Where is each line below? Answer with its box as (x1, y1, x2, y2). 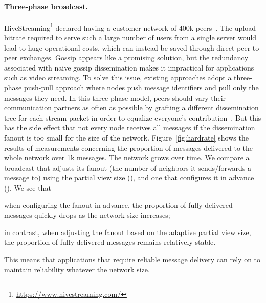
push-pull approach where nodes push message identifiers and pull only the (24, 82, 259, 93)
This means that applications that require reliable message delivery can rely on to (4, 253, 261, 264)
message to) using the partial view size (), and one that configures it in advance (4, 172, 254, 183)
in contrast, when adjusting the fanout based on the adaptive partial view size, (4, 226, 251, 237)
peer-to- (237, 42, 261, 53)
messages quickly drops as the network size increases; (4, 209, 170, 220)
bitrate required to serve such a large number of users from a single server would (4, 32, 257, 43)
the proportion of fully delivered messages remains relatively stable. (4, 237, 216, 247)
